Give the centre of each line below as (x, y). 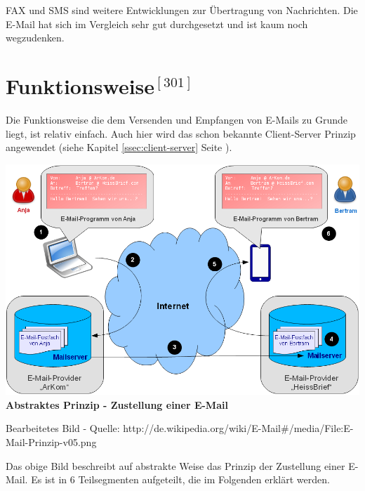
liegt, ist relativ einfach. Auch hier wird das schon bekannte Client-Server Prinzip (181, 133)
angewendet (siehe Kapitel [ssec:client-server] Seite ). (119, 147)
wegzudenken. (35, 38)
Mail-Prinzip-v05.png (51, 441)
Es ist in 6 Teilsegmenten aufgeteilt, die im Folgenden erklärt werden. (180, 479)
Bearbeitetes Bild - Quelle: (63, 428)
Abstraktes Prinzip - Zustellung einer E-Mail (117, 404)
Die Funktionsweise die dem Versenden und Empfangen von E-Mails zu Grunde (177, 119)
